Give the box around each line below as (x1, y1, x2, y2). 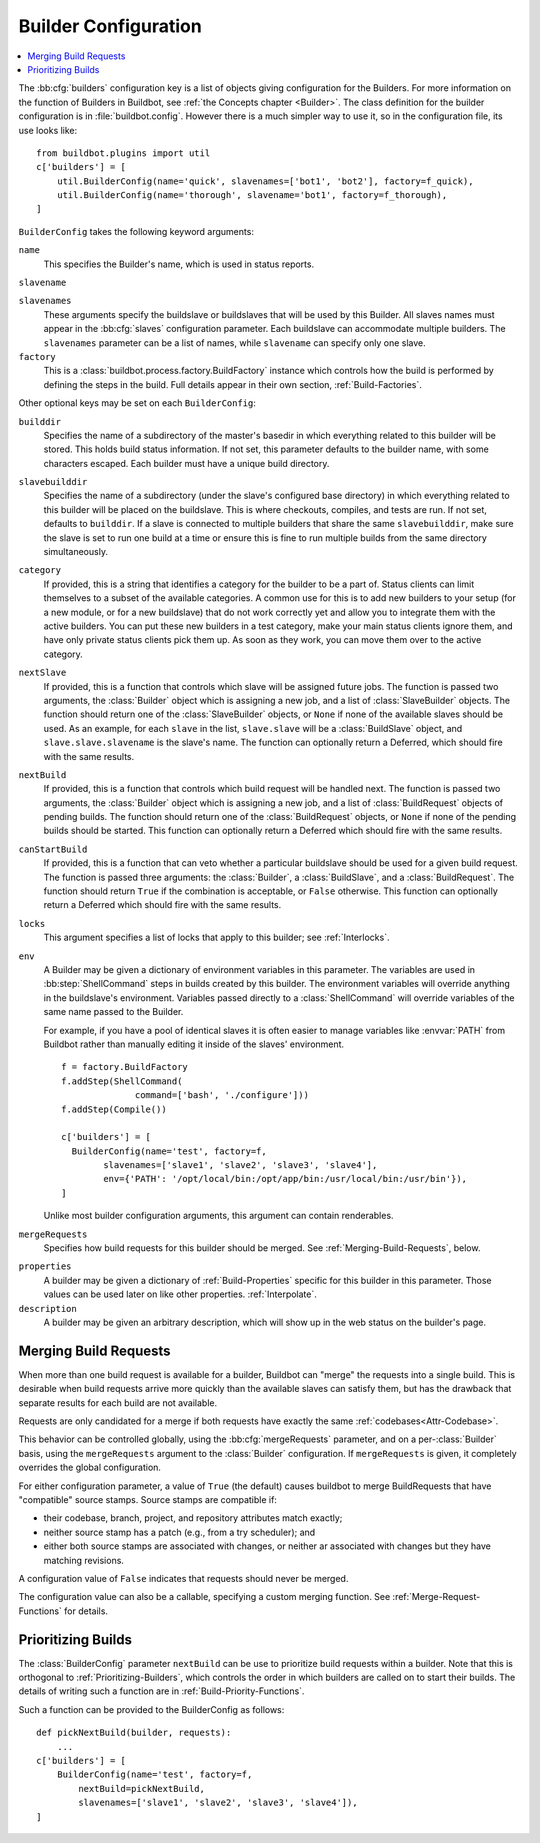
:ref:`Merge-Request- (392, 1591, 481, 1603)
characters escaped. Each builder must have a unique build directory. (43, 457, 330, 469)
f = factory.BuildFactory (61, 1061, 189, 1073)
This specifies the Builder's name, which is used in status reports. (43, 258, 315, 270)
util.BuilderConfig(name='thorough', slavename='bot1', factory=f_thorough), (56, 190, 448, 201)
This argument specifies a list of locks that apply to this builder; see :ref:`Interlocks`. (43, 931, 390, 944)
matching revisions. (43, 1554, 125, 1566)
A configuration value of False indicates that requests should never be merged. (18, 1572, 349, 1584)
